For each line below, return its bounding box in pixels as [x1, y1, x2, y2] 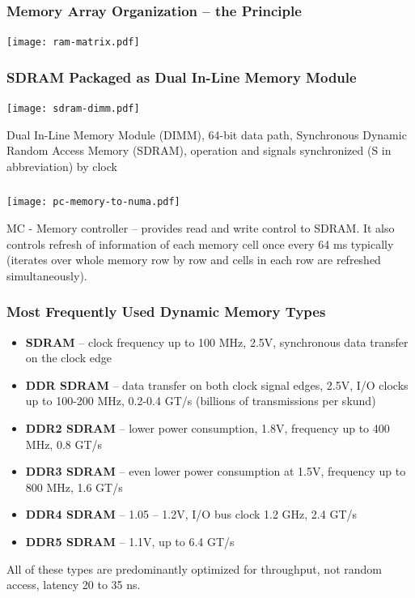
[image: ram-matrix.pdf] [6, 36, 140, 49]
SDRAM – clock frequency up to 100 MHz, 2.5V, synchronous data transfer [25, 333, 409, 350]
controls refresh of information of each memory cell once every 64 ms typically [6, 235, 394, 252]
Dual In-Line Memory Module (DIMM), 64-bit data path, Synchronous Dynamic [6, 126, 407, 143]
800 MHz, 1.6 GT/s [25, 478, 123, 495]
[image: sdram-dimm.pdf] [6, 103, 140, 115]
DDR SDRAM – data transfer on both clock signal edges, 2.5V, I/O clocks [25, 376, 409, 393]
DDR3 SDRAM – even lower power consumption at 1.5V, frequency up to [25, 463, 406, 480]
